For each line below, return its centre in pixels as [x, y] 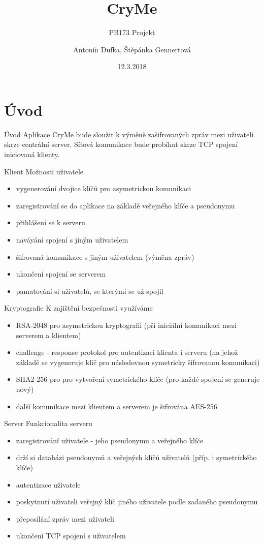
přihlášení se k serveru [51, 222]
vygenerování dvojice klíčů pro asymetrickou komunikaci [104, 188]
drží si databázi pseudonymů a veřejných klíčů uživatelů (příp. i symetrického [136, 457]
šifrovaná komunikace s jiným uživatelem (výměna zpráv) [105, 256]
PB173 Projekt [132, 32]
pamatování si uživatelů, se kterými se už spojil [90, 291]
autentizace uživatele [48, 484]
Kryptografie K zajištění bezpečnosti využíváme [78, 308]
